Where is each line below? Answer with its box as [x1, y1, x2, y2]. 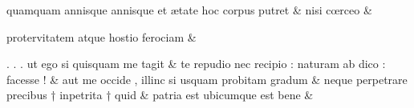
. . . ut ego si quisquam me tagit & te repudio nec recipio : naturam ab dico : [6, 55, 386, 72]
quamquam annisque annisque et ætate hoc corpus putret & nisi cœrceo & [6, 2, 372, 18]
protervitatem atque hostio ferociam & [6, 28, 197, 45]
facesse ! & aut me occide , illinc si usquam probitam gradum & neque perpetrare [6, 70, 408, 87]
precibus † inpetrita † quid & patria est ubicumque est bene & [6, 86, 314, 103]
